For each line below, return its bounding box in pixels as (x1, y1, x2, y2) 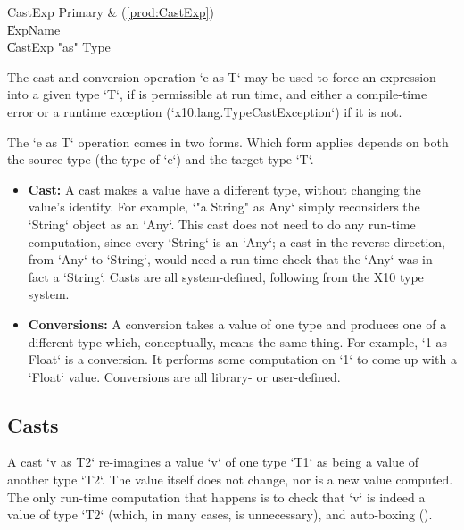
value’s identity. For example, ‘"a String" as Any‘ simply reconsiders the (28, 197, 420, 216)
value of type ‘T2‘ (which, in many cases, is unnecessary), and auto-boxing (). (7, 505, 433, 524)
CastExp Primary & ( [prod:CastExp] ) (7, 3, 214, 21)
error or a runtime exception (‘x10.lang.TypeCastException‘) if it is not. (7, 102, 402, 120)
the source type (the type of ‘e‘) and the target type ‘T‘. (7, 150, 314, 169)
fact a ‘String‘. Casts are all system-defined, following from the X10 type (28, 267, 424, 286)
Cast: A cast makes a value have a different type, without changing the (28, 179, 421, 198)
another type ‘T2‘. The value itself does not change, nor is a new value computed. (7, 470, 453, 489)
